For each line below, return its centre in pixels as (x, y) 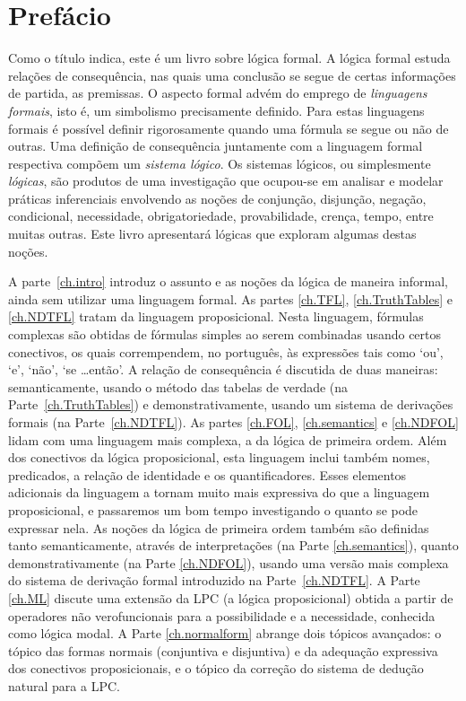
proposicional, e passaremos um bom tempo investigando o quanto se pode (213, 509)
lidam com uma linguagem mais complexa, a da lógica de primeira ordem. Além (228, 439)
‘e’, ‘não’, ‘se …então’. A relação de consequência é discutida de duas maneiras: (223, 369)
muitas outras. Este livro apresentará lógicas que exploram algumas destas (212, 234)
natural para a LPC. (64, 685)
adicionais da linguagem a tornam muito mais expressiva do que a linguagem (219, 492)
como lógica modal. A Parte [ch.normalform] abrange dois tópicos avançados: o (225, 633)
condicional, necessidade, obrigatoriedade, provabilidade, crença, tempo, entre (221, 216)
